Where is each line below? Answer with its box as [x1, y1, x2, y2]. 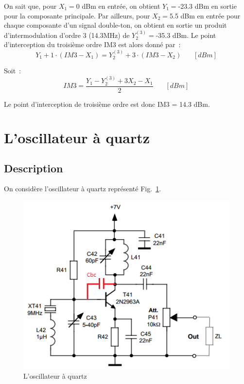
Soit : [4, 66, 21, 76]
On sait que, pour [4, 1, 57, 11]
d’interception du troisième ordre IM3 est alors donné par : [4, 39, 181, 50]
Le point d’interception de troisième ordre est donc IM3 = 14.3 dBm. [4, 99, 210, 109]
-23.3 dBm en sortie [178, 1, 237, 11]
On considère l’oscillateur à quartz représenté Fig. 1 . [4, 184, 161, 194]
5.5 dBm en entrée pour [170, 10, 241, 20]
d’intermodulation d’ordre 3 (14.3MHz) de [4, 30, 130, 40]
